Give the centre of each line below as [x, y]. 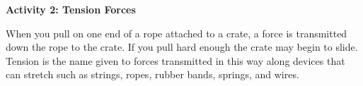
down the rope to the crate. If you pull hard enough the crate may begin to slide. [182, 47]
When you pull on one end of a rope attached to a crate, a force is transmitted [177, 33]
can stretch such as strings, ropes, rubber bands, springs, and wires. [152, 74]
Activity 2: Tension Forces [71, 9]
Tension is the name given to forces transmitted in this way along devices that [175, 60]
